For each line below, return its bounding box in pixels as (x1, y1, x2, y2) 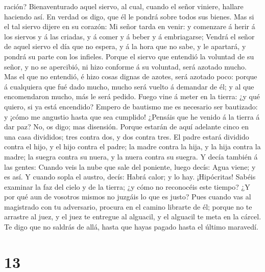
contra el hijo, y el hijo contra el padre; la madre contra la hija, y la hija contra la (4, 141, 261, 152)
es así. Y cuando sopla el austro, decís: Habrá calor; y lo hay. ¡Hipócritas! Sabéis (4, 171, 256, 182)
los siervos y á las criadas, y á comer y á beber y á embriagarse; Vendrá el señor (4, 31, 255, 41)
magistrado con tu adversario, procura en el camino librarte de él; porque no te (4, 201, 252, 212)
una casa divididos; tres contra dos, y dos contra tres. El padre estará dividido (4, 131, 249, 142)
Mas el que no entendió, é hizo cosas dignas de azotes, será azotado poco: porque (4, 71, 257, 82)
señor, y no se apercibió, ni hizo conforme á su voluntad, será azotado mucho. (4, 61, 247, 72)
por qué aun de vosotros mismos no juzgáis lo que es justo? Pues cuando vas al (4, 191, 251, 202)
